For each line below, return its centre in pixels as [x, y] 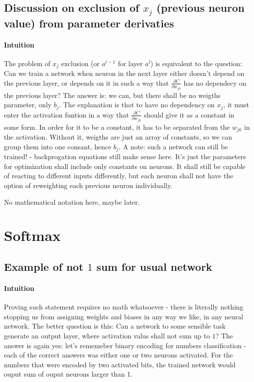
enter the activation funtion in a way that [66, 114]
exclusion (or [80, 63]
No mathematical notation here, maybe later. [72, 202]
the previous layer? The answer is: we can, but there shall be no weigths [112, 95]
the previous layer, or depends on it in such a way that [86, 83]
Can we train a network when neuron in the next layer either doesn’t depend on [124, 73]
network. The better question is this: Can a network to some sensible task [115, 326]
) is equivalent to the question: [196, 63]
